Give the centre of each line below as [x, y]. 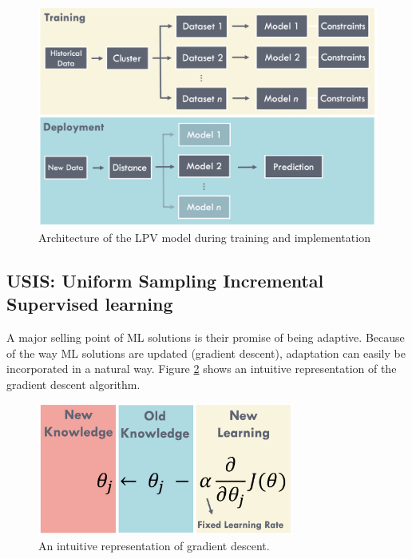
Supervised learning [90, 304]
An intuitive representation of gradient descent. [154, 545]
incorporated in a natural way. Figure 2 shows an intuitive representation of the [202, 369]
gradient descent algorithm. [73, 384]
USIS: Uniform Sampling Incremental [165, 280]
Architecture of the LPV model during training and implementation [204, 237]
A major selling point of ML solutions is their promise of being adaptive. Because [206, 337]
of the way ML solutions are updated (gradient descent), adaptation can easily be [206, 353]
